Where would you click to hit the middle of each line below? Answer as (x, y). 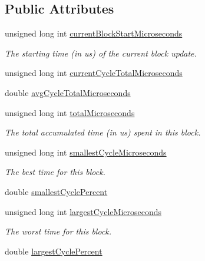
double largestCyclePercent (54, 251)
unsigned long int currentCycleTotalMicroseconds (94, 73)
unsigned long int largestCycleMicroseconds (83, 211)
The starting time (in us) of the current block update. (101, 53)
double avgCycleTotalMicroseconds (68, 92)
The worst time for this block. (58, 231)
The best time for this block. (55, 172)
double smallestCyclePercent (56, 191)
